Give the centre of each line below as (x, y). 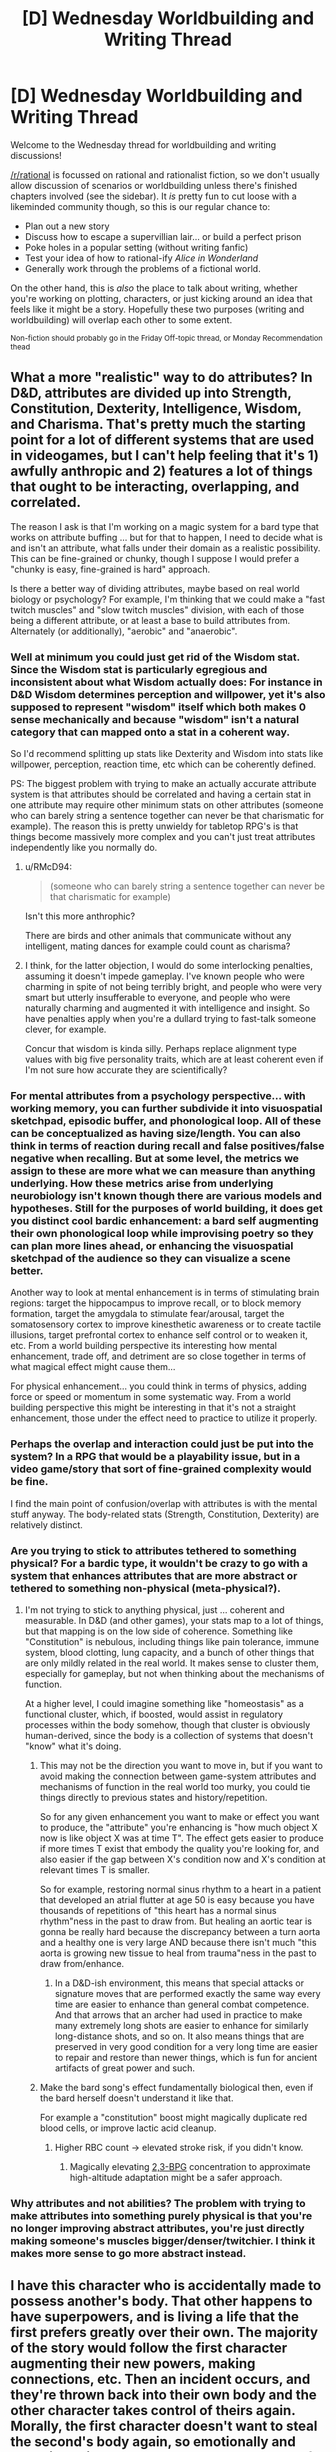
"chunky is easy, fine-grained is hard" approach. (110, 569)
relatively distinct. (46, 1524)
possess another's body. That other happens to (161, 2301)
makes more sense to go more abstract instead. (128, 2253)
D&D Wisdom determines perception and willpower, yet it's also (168, 694)
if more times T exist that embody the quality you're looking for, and (179, 1848)
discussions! (36, 155)
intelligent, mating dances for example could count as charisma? (157, 946)
